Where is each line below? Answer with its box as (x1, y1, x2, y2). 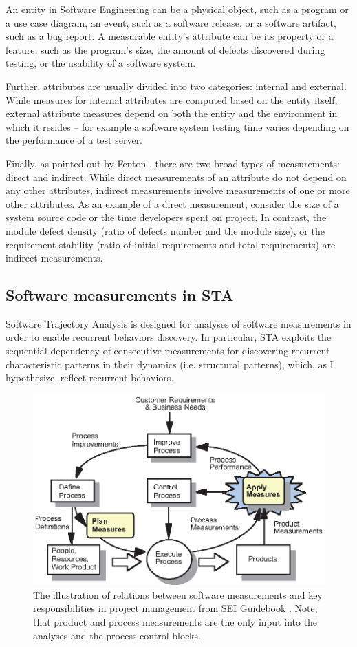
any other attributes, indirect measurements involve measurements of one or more (6, 183, 350, 198)
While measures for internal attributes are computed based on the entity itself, (6, 92, 338, 107)
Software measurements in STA (6, 284, 234, 306)
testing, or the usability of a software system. (6, 56, 196, 70)
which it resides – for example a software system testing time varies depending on (6, 119, 349, 134)
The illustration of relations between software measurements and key (33, 587, 323, 602)
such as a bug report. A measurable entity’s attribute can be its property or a (6, 29, 334, 43)
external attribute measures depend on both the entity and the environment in (6, 106, 338, 120)
